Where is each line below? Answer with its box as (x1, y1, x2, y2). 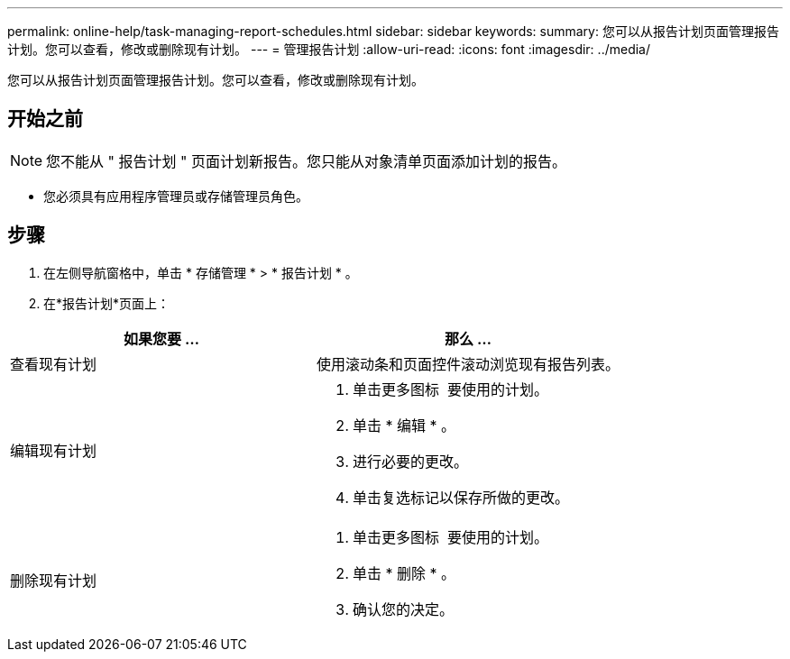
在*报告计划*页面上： (43, 295, 170, 311)
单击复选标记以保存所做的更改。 (353, 488, 570, 507)
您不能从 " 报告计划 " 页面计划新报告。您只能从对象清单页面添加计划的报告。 (46, 151, 566, 170)
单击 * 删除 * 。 (353, 563, 456, 582)
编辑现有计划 (10, 441, 97, 460)
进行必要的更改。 (353, 452, 469, 471)
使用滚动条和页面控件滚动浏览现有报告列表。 (317, 354, 620, 373)
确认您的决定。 (353, 600, 455, 618)
